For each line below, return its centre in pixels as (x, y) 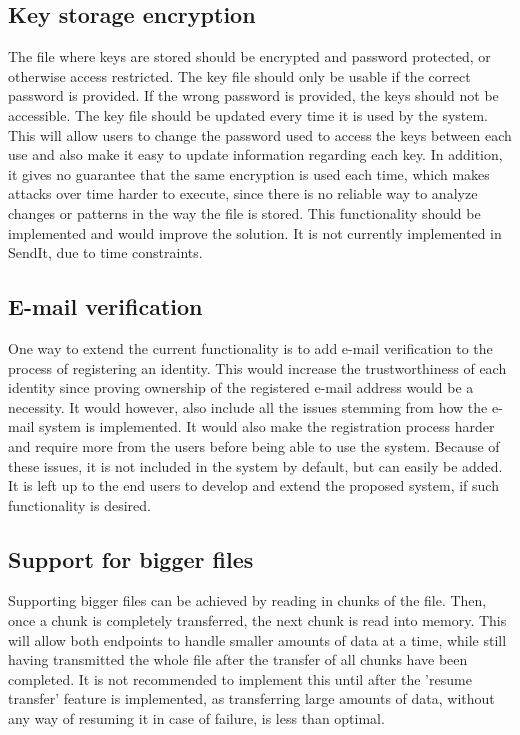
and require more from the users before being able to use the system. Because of (254, 445)
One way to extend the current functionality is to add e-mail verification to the (250, 347)
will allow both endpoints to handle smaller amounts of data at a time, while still (257, 639)
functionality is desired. (79, 504)
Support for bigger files (131, 558)
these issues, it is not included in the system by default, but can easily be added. (255, 465)
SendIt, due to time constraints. (105, 252)
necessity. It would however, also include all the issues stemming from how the (248, 406)
